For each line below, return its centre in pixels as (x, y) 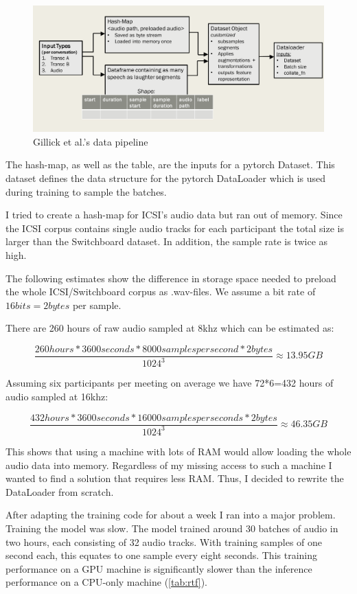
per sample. (97, 305)
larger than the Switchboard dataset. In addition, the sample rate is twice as (167, 241)
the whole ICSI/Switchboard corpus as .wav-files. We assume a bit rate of (161, 292)
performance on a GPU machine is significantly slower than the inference (159, 568)
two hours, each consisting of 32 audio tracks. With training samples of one (164, 541)
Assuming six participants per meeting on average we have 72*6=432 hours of (170, 383)
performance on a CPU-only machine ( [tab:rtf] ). (106, 582)
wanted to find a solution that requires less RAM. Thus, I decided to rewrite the (175, 478)
